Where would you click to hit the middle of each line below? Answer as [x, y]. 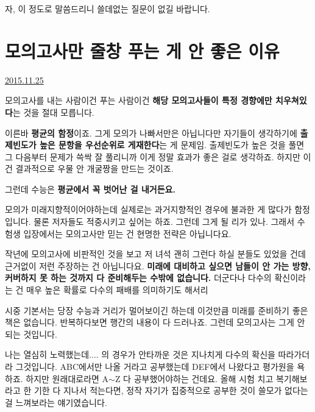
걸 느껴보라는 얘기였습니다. [56, 402]
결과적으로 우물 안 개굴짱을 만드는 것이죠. [94, 169]
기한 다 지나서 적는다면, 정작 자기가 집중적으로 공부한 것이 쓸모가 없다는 [171, 390]
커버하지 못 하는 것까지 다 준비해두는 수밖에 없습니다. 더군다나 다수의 [138, 278]
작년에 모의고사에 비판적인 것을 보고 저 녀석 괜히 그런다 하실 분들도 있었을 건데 [155, 254]
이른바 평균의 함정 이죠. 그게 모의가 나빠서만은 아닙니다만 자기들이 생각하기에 [151, 133]
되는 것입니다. [31, 334]
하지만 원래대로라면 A [67, 378]
